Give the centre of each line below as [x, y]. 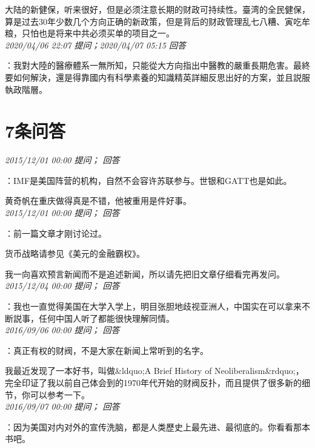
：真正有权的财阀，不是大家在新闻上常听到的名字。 [107, 350]
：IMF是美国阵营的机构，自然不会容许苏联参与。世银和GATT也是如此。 [148, 180]
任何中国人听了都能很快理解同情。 [106, 318]
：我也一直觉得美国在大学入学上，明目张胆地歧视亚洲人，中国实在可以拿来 [153, 306]
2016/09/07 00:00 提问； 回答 [62, 406]
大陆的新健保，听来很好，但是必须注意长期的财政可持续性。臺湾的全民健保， [157, 9]
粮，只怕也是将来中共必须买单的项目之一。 [90, 33]
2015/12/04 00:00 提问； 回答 [62, 286]
